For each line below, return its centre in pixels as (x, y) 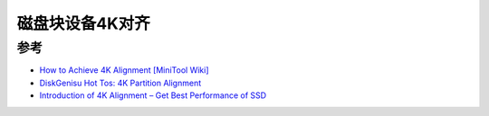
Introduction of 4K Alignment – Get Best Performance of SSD (153, 95)
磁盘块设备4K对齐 (84, 23)
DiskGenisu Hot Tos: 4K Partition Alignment (120, 83)
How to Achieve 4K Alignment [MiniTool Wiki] (124, 70)
